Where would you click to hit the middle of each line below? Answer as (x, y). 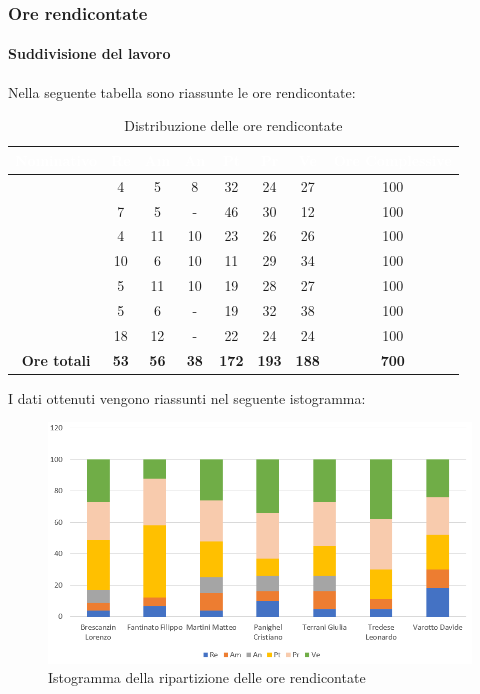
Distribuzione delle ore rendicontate (233, 125)
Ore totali (56, 359)
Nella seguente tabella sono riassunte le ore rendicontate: (182, 91)
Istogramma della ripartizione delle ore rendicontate (207, 677)
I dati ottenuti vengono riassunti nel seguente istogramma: (187, 397)
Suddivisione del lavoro (89, 53)
